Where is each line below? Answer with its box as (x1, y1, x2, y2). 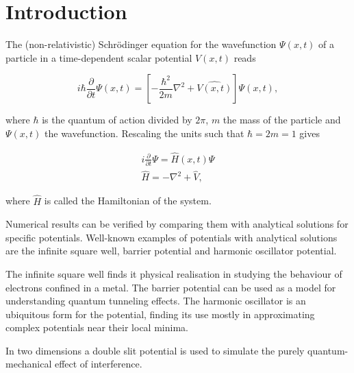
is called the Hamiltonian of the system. (44, 193, 212, 208)
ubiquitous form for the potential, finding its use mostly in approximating (5, 306, 315, 321)
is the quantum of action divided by (42, 112, 192, 127)
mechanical (5, 357, 52, 371)
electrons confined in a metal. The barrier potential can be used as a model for (5, 280, 336, 294)
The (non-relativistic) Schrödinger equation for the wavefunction (5, 37, 277, 51)
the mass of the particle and (223, 112, 341, 127)
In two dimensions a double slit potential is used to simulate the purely (5, 343, 305, 357)
